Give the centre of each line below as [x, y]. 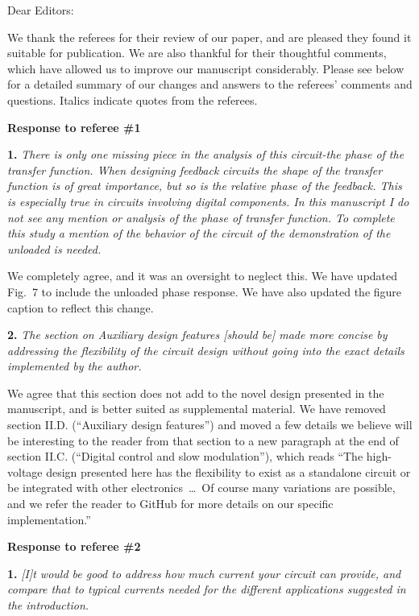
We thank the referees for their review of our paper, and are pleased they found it [209, 37]
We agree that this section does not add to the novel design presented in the [196, 393]
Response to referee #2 [74, 546]
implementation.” [49, 519]
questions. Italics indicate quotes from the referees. [133, 99]
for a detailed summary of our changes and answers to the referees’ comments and [210, 84]
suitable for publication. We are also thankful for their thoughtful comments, [197, 53]
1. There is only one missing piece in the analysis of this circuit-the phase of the [206, 154]
